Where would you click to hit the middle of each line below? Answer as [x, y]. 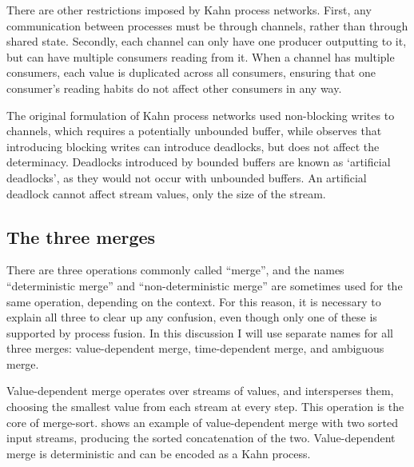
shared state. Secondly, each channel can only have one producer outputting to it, [207, 41]
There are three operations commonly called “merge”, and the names [175, 270]
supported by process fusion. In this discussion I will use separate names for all [200, 332]
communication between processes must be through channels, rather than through [207, 25]
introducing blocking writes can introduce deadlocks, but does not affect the [193, 146]
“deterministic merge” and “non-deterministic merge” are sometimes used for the [205, 285]
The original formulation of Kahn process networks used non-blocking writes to [201, 115]
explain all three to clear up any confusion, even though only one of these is [192, 317]
